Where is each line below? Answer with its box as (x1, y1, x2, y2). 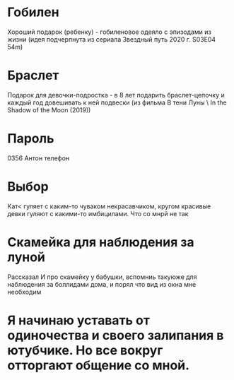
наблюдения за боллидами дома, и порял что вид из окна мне (7, 280, 197, 288)
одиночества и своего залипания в (7, 327, 224, 343)
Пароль (7, 131, 54, 147)
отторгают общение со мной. (7, 357, 189, 373)
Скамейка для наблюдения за (7, 234, 194, 250)
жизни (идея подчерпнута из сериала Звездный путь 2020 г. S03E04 (7, 35, 216, 43)
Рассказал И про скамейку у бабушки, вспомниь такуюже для (7, 273, 197, 281)
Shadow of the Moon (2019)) (7, 105, 91, 114)
